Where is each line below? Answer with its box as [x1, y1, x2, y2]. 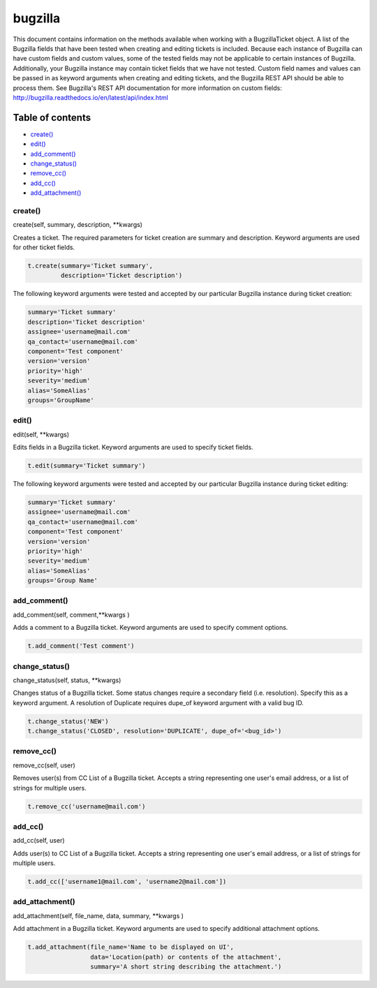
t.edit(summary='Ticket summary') [27, 462, 146, 470]
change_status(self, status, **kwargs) [13, 676, 121, 684]
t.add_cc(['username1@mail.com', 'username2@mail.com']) [27, 878, 227, 886]
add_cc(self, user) [13, 836, 66, 845]
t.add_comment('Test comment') [27, 642, 135, 650]
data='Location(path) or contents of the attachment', [89, 953, 282, 961]
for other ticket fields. [13, 243, 75, 251]
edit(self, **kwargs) [13, 430, 70, 438]
